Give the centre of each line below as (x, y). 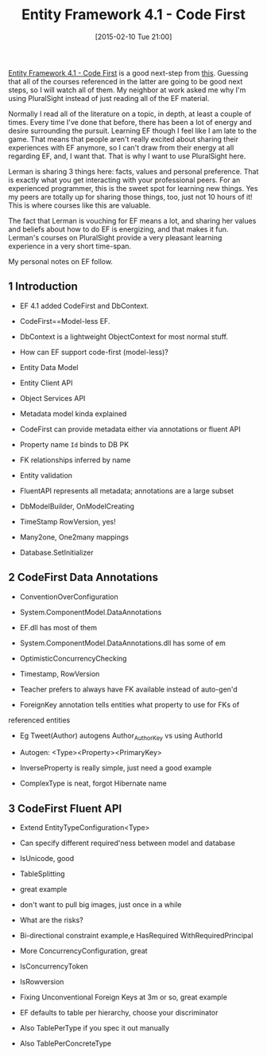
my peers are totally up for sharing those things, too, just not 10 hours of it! (130, 197)
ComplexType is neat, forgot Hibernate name (93, 783)
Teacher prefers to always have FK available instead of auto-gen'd (129, 689)
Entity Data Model (49, 367)
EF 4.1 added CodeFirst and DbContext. (84, 306)
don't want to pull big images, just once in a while (101, 905)
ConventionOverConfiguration (69, 596)
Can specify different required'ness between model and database (128, 843)
